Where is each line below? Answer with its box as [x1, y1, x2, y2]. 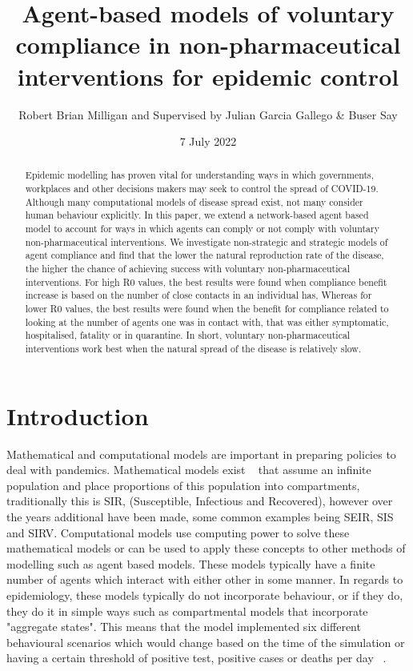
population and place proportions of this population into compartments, [6, 476, 360, 493]
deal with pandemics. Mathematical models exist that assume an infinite [6, 461, 371, 478]
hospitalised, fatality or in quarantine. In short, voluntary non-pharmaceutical [25, 328, 351, 342]
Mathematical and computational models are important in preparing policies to [6, 445, 396, 462]
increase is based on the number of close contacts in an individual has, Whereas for [25, 288, 372, 302]
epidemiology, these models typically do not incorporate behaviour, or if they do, [6, 586, 403, 603]
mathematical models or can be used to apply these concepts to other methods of [6, 540, 406, 556]
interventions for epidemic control [17, 59, 399, 92]
